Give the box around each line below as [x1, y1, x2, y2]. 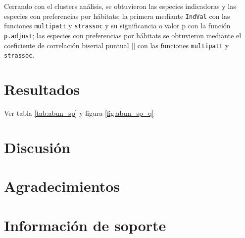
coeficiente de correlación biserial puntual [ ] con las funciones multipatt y [4, 40, 229, 50]
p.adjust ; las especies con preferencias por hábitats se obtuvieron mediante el [4, 30, 242, 40]
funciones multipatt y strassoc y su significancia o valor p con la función [4, 20, 231, 31]
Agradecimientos [4, 176, 120, 196]
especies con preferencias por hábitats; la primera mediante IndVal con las [4, 10, 230, 21]
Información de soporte [4, 215, 166, 235]
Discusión [4, 137, 71, 157]
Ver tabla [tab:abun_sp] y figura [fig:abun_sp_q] [4, 108, 154, 118]
